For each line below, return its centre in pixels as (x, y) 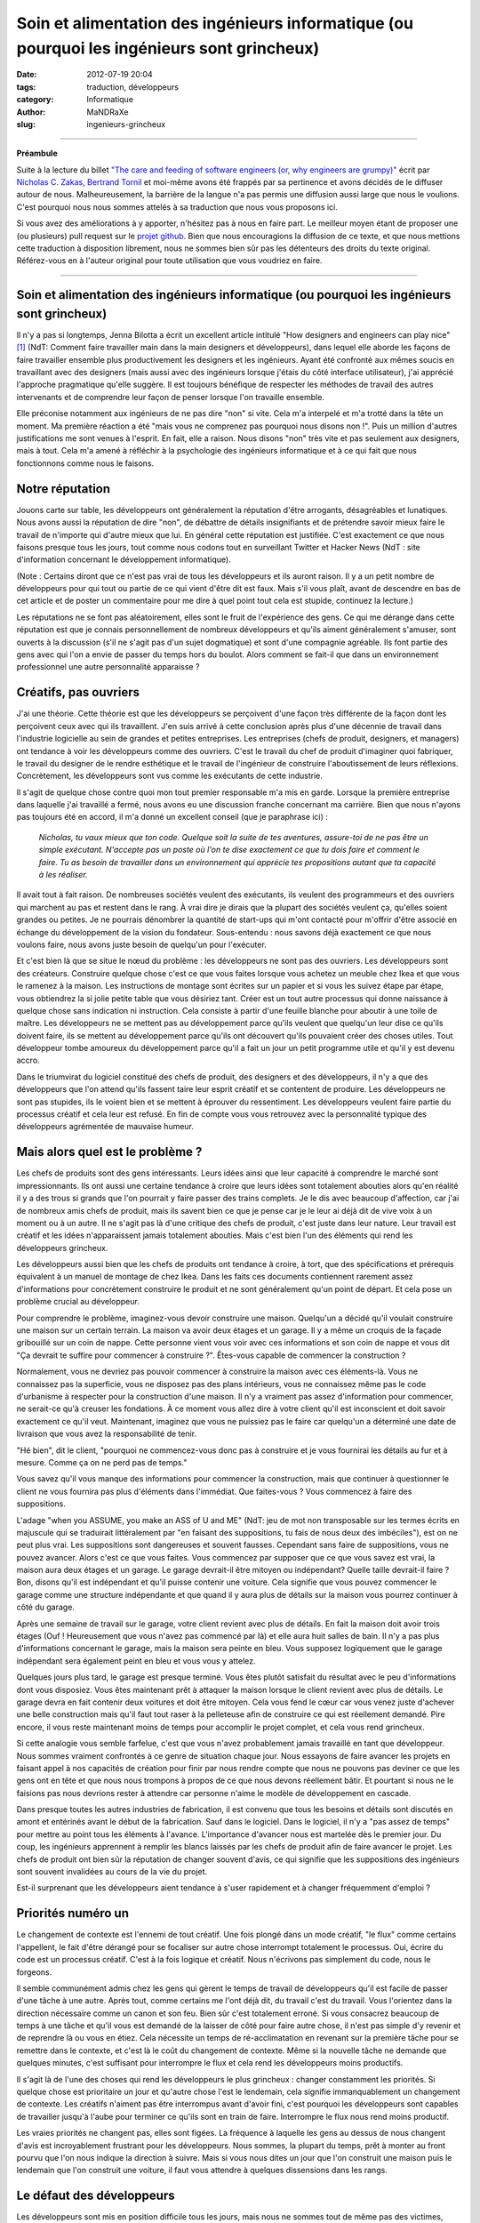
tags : (26, 87)
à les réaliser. (63, 875)
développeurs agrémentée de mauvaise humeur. (105, 1127)
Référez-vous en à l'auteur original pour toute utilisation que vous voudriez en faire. (169, 261)
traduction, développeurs (133, 87)
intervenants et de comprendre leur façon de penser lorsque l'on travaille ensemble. (170, 397)
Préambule (37, 153)
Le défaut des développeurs (96, 2196)
